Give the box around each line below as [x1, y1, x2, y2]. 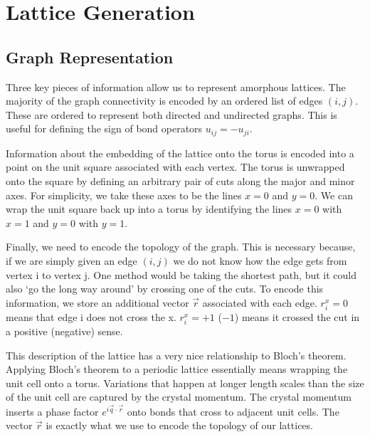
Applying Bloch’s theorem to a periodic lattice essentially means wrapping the [6, 362, 348, 377]
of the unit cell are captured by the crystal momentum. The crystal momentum [6, 389, 351, 404]
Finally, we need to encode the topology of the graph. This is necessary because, [6, 239, 356, 254]
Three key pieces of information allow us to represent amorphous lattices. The [6, 79, 346, 94]
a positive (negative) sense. [6, 324, 123, 339]
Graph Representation [6, 46, 174, 68]
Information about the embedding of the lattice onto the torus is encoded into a [6, 145, 354, 160]
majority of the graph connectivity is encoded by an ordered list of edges [6, 93, 323, 108]
